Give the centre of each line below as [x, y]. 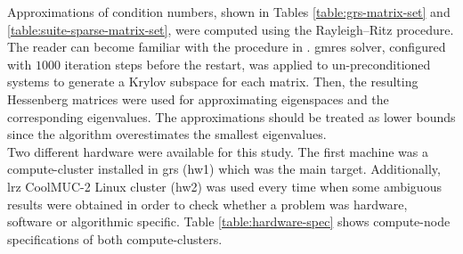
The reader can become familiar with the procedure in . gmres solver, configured [227, 47]
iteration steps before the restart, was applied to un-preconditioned [248, 64]
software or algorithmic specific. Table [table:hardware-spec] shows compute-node [229, 221]
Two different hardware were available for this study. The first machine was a [218, 151]
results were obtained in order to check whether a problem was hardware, [207, 204]
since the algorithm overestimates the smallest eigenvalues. [167, 134]
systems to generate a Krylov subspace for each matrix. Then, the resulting [213, 82]
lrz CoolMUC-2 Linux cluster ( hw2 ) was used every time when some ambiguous [224, 186]
